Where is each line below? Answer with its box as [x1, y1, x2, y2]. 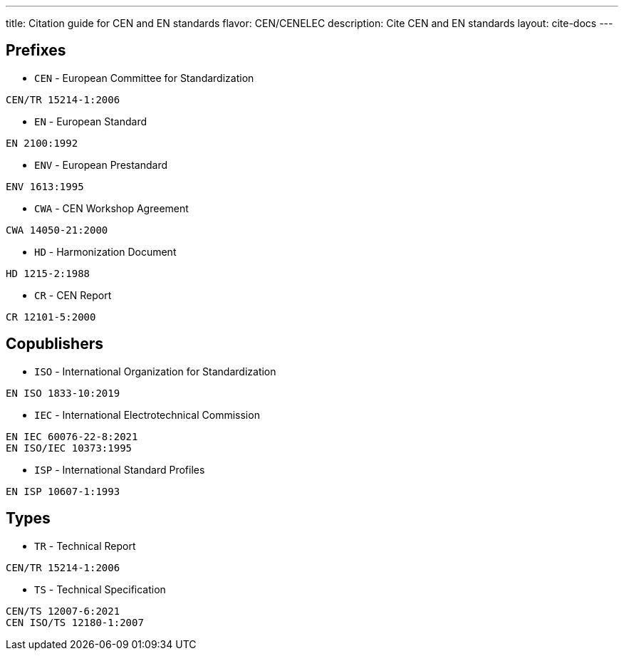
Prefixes [6, 41, 66, 60]
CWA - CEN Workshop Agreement [34, 202, 189, 214]
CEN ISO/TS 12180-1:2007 [6, 616, 144, 628]
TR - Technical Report [34, 539, 136, 552]
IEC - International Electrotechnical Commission [34, 408, 260, 421]
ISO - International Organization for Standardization [34, 365, 276, 378]
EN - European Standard [34, 115, 147, 127]
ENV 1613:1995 [6, 180, 84, 192]
